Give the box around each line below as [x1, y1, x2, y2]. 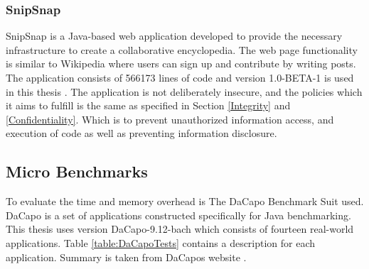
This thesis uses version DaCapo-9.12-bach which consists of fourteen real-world [6, 221, 354, 236]
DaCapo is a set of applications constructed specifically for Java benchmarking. [6, 207, 351, 222]
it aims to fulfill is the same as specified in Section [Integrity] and [6, 98, 291, 113]
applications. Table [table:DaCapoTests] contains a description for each [6, 235, 316, 250]
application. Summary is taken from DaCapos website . [6, 249, 247, 264]
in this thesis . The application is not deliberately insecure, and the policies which [6, 84, 363, 99]
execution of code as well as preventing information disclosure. [6, 126, 277, 141]
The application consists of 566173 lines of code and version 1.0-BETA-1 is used [6, 70, 354, 84]
